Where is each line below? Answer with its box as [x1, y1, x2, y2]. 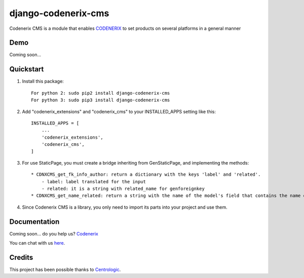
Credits [9, 253, 33, 262]
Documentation [9, 217, 60, 226]
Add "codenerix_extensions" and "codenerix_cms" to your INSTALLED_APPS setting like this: [22, 108, 216, 114]
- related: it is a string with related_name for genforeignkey [41, 186, 205, 192]
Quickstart [9, 65, 44, 73]
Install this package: [22, 78, 64, 85]
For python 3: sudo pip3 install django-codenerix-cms [31, 97, 170, 103]
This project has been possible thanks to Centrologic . [9, 266, 121, 273]
